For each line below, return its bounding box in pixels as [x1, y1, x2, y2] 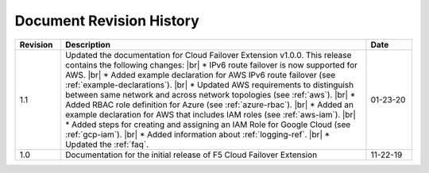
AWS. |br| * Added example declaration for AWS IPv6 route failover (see [64, 69, 336, 80]
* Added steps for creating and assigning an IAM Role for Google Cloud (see [64, 119, 351, 130]
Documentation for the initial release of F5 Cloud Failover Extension [64, 149, 318, 160]
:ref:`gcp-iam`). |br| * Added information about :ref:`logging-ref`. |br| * [64, 129, 330, 140]
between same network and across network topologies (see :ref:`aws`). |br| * [64, 89, 356, 100]
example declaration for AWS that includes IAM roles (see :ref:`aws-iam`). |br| [64, 109, 357, 120]
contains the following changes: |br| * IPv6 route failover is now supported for [64, 60, 357, 71]
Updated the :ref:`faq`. [64, 139, 149, 150]
